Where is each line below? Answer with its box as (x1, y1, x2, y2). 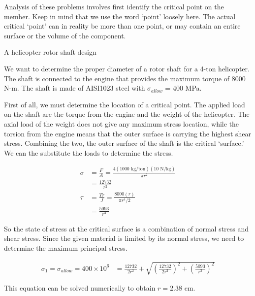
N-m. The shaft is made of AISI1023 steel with (4, 83, 145, 93)
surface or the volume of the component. (4, 30, 126, 40)
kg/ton (130, 166, 146, 172)
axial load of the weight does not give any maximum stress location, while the (4, 118, 239, 129)
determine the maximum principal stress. (4, 243, 127, 253)
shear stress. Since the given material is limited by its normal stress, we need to (4, 233, 244, 243)
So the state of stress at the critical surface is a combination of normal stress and (4, 223, 249, 233)
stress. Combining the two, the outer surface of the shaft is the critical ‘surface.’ (4, 138, 244, 148)
